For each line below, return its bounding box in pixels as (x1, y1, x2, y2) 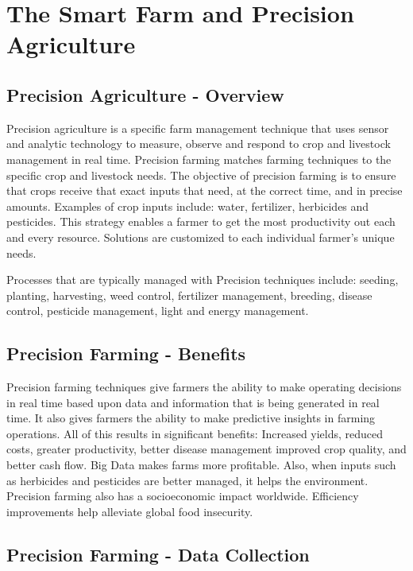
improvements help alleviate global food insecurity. (6, 503, 253, 519)
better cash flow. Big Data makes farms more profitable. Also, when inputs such (6, 456, 396, 473)
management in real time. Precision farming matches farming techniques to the (6, 150, 392, 167)
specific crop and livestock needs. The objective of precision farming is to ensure (6, 166, 396, 183)
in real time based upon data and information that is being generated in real (6, 394, 380, 410)
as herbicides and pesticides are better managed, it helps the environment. (6, 472, 369, 488)
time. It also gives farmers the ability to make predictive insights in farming (6, 410, 376, 426)
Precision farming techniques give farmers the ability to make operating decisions (6, 379, 402, 395)
